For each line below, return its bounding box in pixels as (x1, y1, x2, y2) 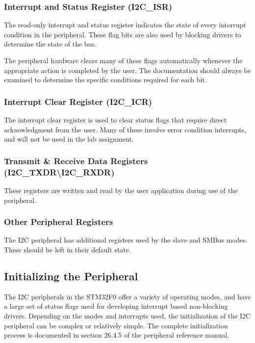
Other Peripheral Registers (4, 216, 113, 228)
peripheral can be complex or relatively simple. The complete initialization (4, 320, 228, 330)
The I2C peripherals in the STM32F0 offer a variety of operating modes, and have (4, 291, 251, 301)
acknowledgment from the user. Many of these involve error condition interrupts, (4, 124, 247, 134)
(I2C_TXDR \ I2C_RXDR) (4, 166, 115, 178)
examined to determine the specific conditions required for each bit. (4, 74, 207, 85)
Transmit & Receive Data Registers (4, 154, 148, 167)
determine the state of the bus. (4, 39, 97, 49)
